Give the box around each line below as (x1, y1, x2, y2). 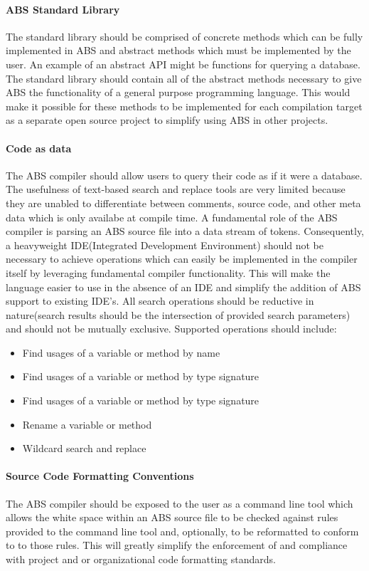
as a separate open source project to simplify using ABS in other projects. (6, 112, 328, 127)
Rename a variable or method (22, 417, 152, 431)
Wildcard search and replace (22, 441, 146, 456)
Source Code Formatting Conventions (6, 468, 194, 483)
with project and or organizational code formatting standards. (6, 552, 276, 567)
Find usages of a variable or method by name (22, 345, 220, 360)
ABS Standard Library (6, 1, 120, 16)
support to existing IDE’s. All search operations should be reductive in (6, 293, 314, 308)
